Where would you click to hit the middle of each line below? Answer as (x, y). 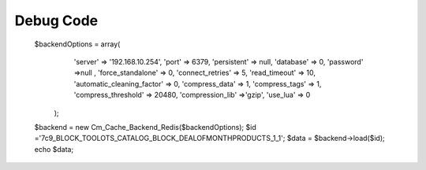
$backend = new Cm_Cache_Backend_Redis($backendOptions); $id (145, 127)
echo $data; (54, 149)
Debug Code (56, 20)
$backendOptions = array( (77, 44)
